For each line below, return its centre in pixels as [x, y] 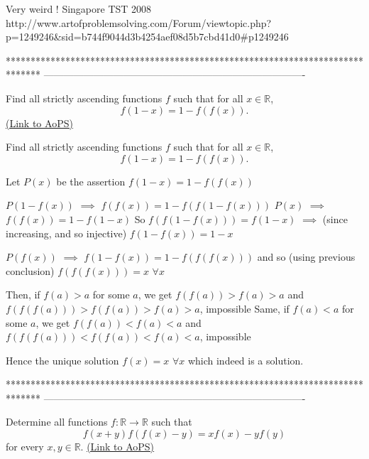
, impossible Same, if [244, 308]
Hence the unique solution [62, 360]
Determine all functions [57, 422]
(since [335, 218]
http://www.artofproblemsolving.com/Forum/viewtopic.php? [139, 22]
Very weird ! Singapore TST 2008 [79, 9]
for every [25, 447]
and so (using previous [306, 257]
